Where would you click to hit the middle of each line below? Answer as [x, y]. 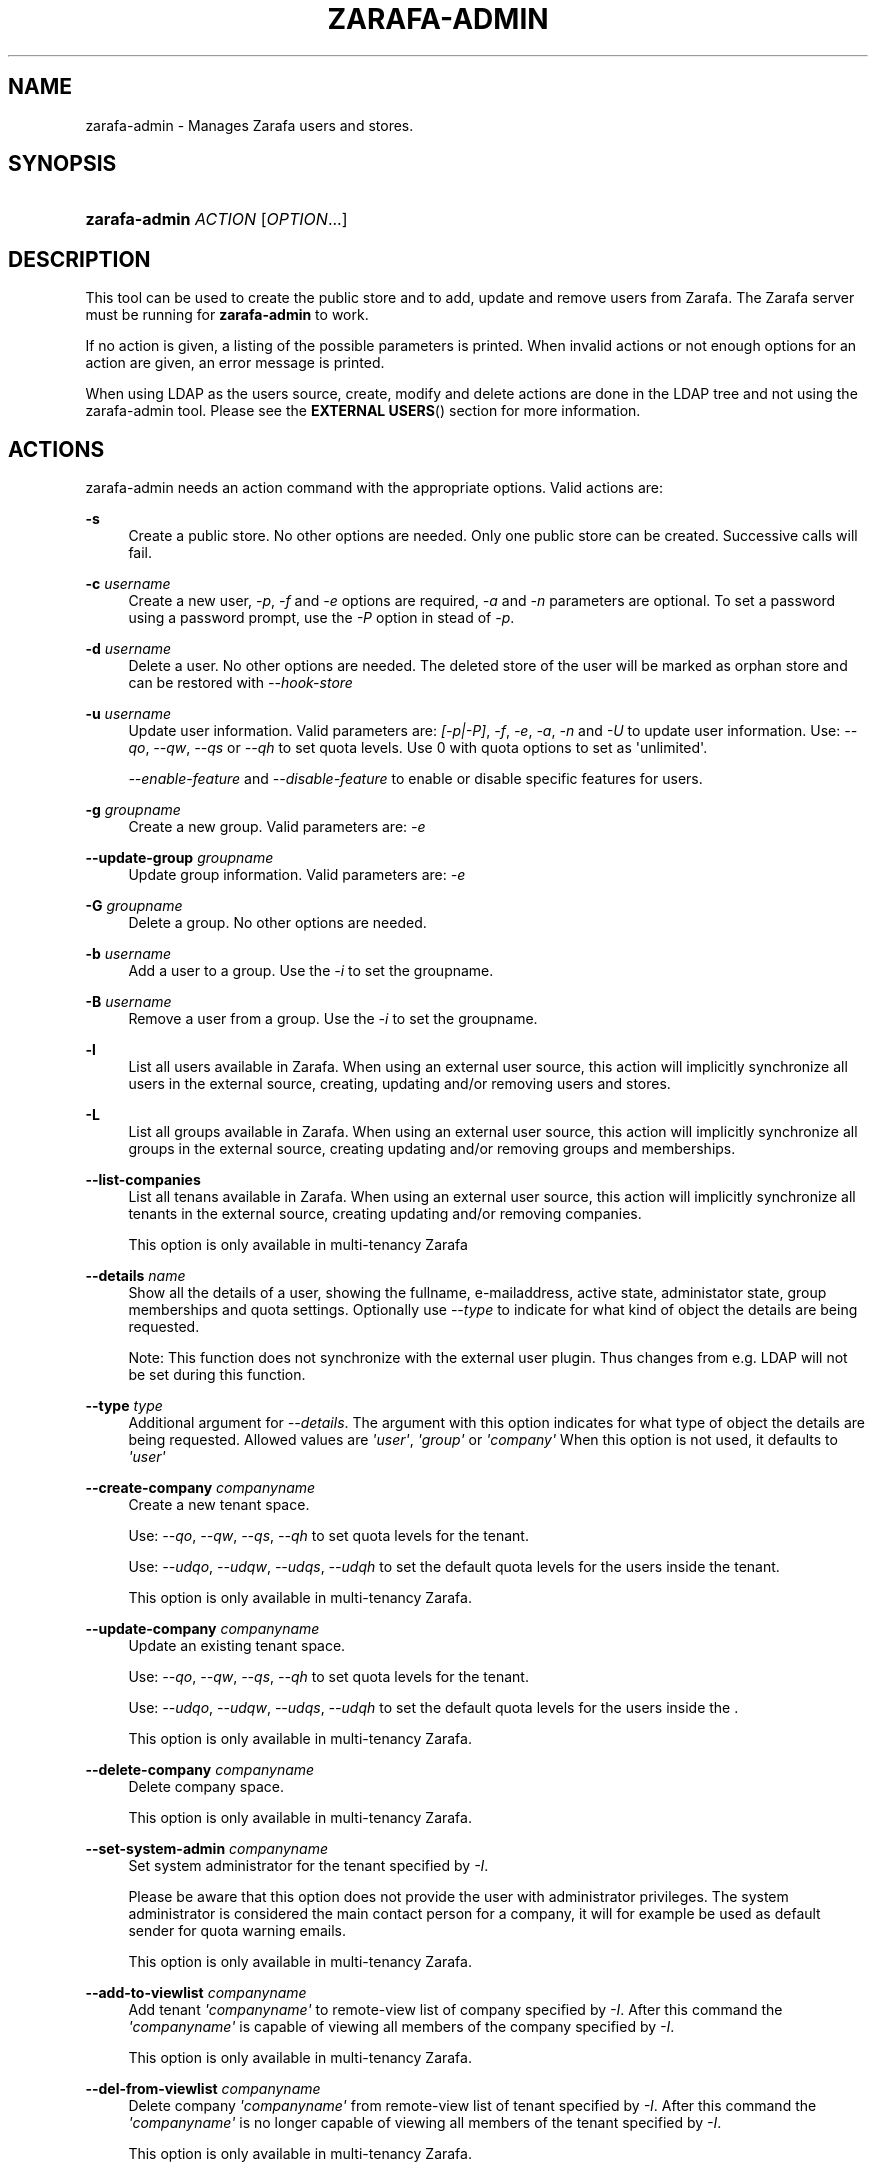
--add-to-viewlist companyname [196, 1993]
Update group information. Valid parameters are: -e [297, 875]
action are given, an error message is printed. [235, 363]
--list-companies [143, 1180]
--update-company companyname [202, 1629]
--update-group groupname [179, 858]
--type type [124, 1406]
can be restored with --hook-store [240, 683]
